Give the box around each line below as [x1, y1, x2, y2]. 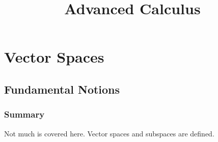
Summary [4, 108, 45, 121]
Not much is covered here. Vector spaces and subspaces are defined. [4, 128, 214, 138]
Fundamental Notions [4, 81, 120, 97]
